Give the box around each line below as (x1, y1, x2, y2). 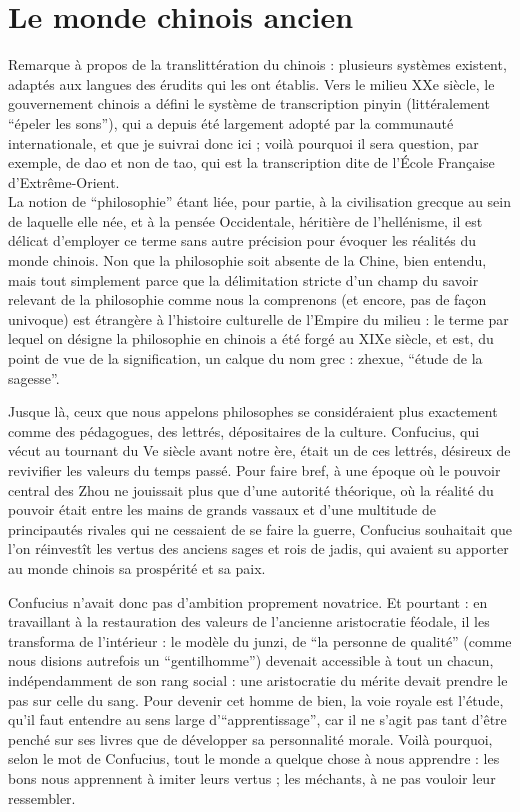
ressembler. (8, 787, 76, 808)
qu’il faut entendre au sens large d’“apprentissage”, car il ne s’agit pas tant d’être (8, 709, 507, 730)
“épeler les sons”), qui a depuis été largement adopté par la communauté (8, 112, 454, 133)
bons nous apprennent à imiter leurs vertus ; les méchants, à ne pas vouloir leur (8, 767, 496, 788)
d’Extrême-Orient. (8, 171, 120, 192)
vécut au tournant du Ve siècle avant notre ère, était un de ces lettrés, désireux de (8, 440, 511, 461)
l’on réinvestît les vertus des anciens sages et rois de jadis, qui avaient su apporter (8, 538, 509, 559)
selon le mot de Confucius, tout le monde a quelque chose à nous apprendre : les (8, 748, 500, 769)
